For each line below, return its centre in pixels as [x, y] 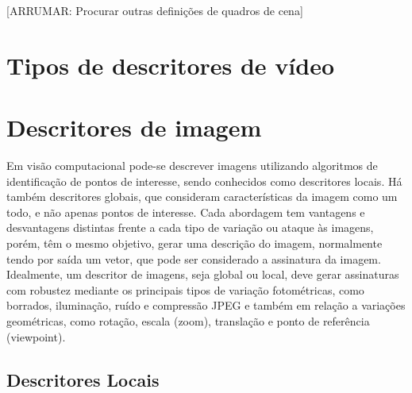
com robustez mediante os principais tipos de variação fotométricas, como [185, 289]
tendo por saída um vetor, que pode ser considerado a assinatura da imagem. [194, 258]
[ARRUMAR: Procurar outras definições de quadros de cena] [155, 10]
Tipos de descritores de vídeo [171, 65]
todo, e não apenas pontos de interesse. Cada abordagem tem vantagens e [186, 212]
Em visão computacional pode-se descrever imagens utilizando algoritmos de [192, 166]
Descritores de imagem [134, 127]
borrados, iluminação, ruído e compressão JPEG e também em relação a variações [206, 305]
